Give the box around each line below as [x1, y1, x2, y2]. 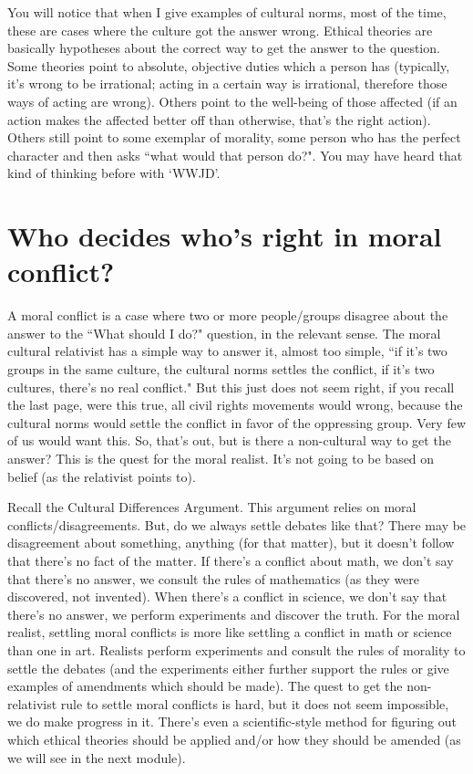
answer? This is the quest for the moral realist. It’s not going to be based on [7, 449, 435, 467]
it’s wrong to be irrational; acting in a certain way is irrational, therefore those [7, 74, 447, 93]
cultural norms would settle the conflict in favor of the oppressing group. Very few [7, 413, 467, 432]
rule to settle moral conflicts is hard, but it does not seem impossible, [60, 694, 449, 713]
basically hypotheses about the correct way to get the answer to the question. [7, 38, 440, 58]
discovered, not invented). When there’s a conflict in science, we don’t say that [7, 587, 447, 606]
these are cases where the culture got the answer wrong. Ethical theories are [7, 20, 433, 39]
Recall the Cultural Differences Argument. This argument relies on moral [7, 497, 416, 517]
